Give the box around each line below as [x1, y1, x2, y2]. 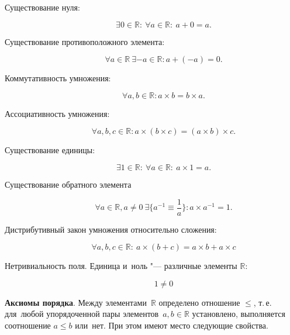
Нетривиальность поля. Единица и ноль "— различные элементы [5, 260, 237, 272]
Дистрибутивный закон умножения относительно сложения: [5, 223, 217, 235]
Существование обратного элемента [5, 178, 132, 190]
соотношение [5, 319, 51, 331]
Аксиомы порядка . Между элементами [5, 296, 147, 308]
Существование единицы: [5, 144, 95, 156]
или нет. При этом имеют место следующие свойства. [75, 319, 268, 331]
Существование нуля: [5, 1, 80, 13]
